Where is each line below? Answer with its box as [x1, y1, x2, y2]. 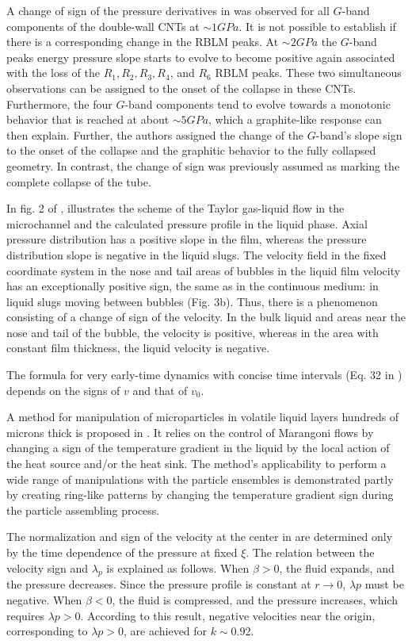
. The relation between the [246, 544, 375, 560]
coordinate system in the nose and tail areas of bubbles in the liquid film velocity [6, 262, 401, 278]
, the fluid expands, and [279, 559, 395, 576]
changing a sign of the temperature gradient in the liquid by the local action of [6, 439, 390, 456]
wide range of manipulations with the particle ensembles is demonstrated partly [6, 470, 394, 487]
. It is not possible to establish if [238, 17, 396, 34]
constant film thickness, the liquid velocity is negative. [6, 339, 270, 356]
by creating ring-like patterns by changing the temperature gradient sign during [6, 486, 394, 503]
